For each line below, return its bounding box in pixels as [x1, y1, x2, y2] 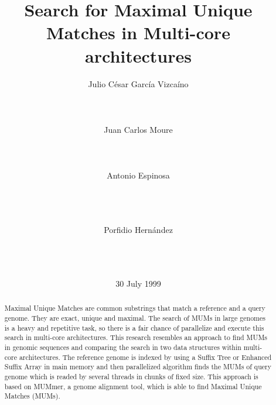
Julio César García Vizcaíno [88, 77, 189, 90]
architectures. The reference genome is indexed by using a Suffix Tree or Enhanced [19, 352, 272, 362]
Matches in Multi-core [46, 20, 230, 44]
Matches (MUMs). [4, 391, 60, 401]
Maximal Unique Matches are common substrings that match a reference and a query [4, 303, 265, 313]
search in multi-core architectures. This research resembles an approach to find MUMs [4, 332, 268, 342]
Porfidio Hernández [104, 223, 173, 235]
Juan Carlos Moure [104, 123, 173, 135]
